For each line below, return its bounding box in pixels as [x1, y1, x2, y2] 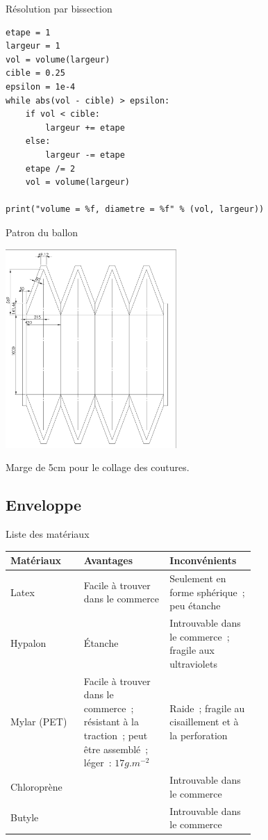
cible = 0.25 [6, 68, 65, 79]
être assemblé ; [83, 741, 149, 756]
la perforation [169, 728, 228, 743]
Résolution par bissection [6, 1, 112, 15]
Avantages [83, 553, 133, 568]
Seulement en [169, 571, 226, 586]
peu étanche [169, 598, 221, 613]
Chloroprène [10, 779, 62, 793]
